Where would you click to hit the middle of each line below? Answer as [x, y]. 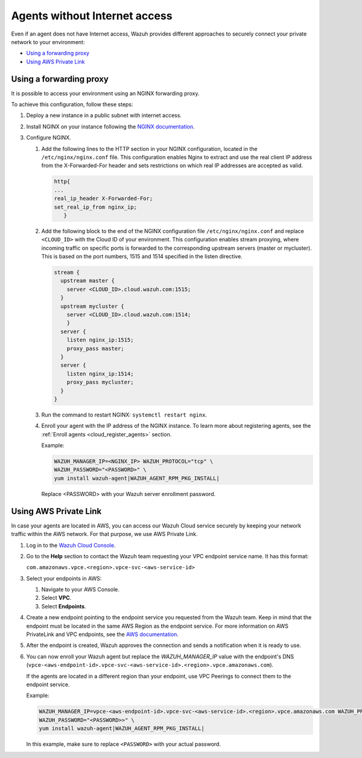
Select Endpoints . [64, 606]
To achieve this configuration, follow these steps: [72, 104]
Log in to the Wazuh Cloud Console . [71, 545]
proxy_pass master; [96, 348]
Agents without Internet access [92, 16]
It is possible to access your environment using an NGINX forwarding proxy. [105, 93]
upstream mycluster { [93, 306]
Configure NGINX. [49, 138]
